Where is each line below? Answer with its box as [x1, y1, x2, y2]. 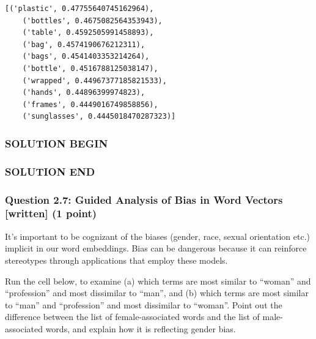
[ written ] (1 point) [5, 206, 97, 221]
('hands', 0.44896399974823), [22, 88, 145, 97]
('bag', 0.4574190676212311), [22, 40, 145, 49]
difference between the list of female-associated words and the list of [5, 310, 260, 323]
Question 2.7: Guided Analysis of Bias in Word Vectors [5, 192, 283, 207]
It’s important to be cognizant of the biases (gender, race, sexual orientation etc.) [5, 229, 310, 242]
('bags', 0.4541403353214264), [22, 52, 150, 61]
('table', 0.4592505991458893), [22, 28, 154, 37]
